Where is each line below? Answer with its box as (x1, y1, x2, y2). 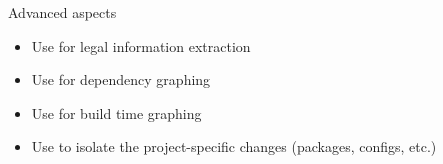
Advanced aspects (8, 2, 117, 22)
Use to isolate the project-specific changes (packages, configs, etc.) (31, 136, 437, 157)
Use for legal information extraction (31, 35, 251, 56)
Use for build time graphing (31, 102, 202, 123)
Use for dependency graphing (31, 69, 211, 90)
